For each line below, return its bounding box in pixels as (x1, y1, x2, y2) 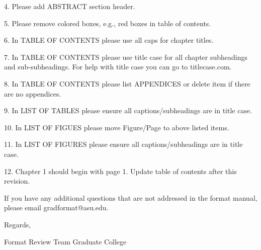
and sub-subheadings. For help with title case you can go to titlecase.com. (4, 61, 232, 72)
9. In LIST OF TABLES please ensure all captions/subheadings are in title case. (4, 105, 252, 116)
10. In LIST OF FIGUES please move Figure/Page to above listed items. (4, 122, 229, 132)
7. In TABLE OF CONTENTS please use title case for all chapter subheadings (4, 51, 248, 62)
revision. (4, 176, 30, 186)
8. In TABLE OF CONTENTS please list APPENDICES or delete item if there (4, 78, 250, 89)
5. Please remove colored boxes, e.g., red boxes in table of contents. (4, 18, 211, 28)
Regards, (4, 219, 31, 229)
